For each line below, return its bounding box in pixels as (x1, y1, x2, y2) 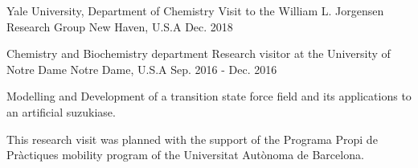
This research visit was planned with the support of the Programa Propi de (6, 130, 378, 147)
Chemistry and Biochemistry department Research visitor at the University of (6, 45, 391, 62)
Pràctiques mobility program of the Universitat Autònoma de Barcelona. (6, 146, 364, 163)
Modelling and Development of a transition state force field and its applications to (6, 88, 412, 104)
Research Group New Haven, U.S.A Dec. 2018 (6, 18, 233, 35)
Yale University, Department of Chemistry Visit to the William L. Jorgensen (6, 2, 384, 18)
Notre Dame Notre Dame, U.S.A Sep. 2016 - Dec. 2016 (6, 60, 277, 77)
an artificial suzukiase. (6, 103, 116, 120)
